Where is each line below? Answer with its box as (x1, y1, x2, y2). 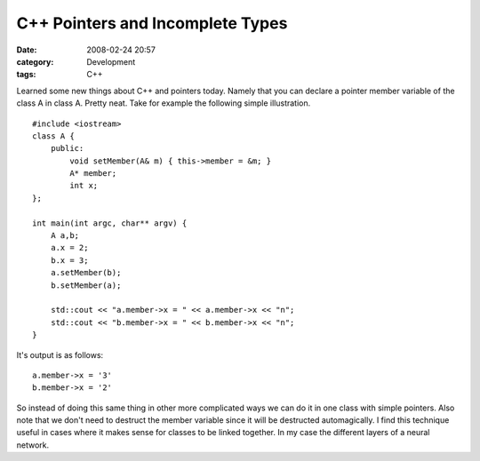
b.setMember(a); (50, 280, 122, 290)
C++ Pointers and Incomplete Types (16, 13, 288, 33)
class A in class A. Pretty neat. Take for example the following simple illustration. (16, 98, 311, 108)
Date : (16, 44, 37, 55)
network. (16, 440, 50, 450)
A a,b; (50, 231, 80, 241)
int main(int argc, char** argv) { (32, 218, 188, 228)
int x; (69, 180, 99, 191)
